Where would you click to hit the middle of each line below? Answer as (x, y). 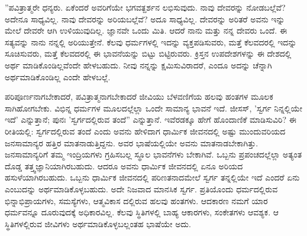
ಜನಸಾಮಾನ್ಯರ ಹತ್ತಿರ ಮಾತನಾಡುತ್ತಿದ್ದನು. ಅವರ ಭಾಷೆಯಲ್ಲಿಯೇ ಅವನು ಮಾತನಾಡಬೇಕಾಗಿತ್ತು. (132, 142)
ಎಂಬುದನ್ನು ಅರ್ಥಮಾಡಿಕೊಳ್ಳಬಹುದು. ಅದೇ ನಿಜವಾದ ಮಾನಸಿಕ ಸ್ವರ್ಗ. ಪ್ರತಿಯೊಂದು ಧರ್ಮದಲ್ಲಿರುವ (141, 189)
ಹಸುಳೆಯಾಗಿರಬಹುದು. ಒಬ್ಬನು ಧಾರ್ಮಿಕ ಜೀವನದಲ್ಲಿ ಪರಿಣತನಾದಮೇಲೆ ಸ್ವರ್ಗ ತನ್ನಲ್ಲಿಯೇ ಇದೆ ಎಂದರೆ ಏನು (152, 177)
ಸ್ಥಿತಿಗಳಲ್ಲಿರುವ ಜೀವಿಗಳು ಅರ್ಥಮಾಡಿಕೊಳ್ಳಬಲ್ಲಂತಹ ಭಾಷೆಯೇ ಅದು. (98, 223)
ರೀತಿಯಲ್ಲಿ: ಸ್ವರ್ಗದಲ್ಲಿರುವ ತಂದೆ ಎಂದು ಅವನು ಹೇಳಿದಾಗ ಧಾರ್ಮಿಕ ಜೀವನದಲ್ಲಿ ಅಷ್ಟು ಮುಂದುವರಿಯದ (145, 131)
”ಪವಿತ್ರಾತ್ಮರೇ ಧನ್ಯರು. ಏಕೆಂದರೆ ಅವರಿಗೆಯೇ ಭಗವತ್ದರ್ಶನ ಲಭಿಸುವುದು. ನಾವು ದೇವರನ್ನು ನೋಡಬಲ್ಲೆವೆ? (145, 7)
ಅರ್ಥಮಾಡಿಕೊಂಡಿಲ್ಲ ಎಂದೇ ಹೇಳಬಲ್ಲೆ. (58, 76)
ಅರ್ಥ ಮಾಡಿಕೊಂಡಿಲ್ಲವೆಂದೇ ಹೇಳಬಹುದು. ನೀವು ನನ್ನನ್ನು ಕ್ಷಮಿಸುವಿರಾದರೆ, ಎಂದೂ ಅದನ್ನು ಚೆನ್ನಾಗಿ (138, 65)
